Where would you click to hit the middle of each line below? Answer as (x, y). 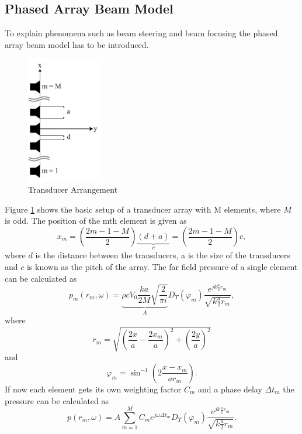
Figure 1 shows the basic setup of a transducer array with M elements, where (143, 209)
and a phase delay (230, 389)
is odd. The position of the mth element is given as (96, 221)
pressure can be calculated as (57, 400)
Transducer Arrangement (73, 189)
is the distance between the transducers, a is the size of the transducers (163, 255)
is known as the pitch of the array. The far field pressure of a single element (162, 267)
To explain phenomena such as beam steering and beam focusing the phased (141, 33)
